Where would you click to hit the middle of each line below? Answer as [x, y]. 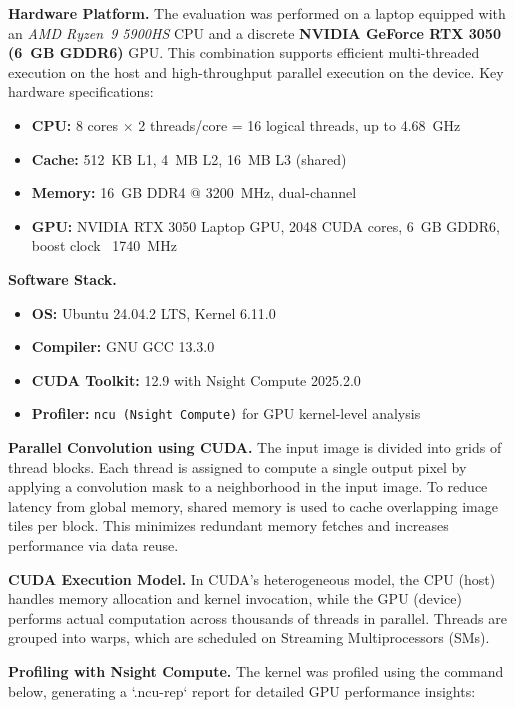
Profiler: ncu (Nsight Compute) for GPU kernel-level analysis [226, 413]
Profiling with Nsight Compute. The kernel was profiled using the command [256, 670]
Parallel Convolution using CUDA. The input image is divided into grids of [255, 446]
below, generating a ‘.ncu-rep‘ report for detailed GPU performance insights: [242, 690]
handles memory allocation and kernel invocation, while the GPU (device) [235, 598]
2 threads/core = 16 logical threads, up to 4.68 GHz [299, 124]
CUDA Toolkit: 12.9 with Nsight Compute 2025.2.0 [196, 379]
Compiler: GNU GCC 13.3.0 [123, 346]
